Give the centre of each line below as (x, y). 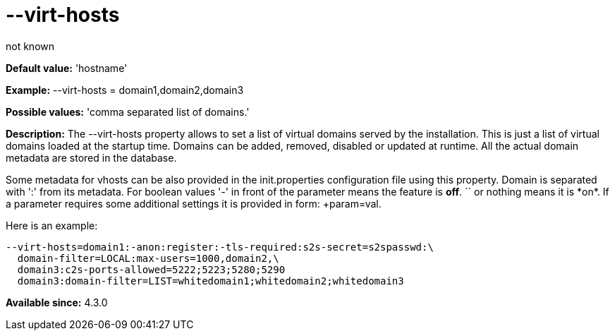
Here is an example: (52, 225)
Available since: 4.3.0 (57, 302)
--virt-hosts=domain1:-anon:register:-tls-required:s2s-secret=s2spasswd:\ (220, 247)
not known (30, 46)
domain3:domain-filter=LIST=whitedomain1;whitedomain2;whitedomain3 (211, 281)
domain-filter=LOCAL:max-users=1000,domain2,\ (148, 258)
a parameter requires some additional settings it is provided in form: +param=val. (194, 203)
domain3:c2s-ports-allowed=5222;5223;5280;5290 (151, 269)
